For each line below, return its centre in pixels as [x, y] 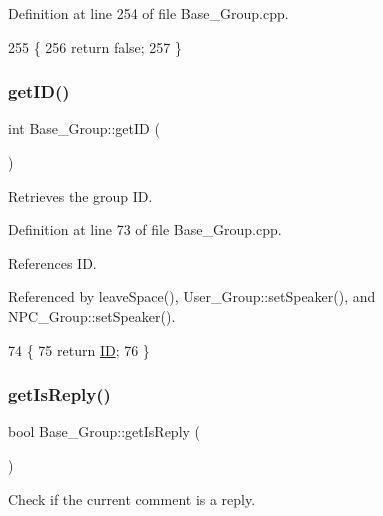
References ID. [52, 262]
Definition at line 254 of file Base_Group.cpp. [148, 13]
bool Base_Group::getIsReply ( [104, 431]
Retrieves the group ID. [80, 195]
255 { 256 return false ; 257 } [95, 46]
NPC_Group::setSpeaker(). [92, 315]
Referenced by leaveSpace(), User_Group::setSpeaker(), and [192, 296]
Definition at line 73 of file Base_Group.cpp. [145, 229]
